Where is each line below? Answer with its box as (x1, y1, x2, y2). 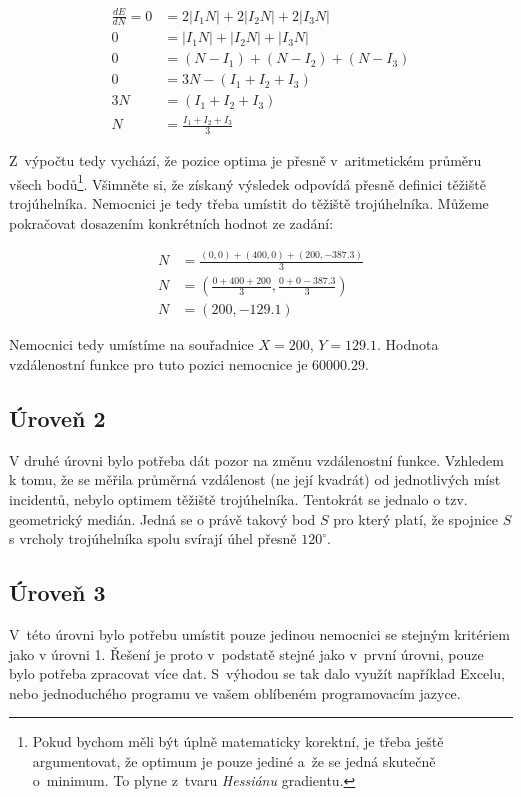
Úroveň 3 (9, 577, 106, 608)
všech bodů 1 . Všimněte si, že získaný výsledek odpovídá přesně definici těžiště (9, 170, 486, 194)
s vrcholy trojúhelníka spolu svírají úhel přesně (9, 528, 297, 549)
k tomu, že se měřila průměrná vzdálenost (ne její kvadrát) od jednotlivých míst (9, 469, 501, 490)
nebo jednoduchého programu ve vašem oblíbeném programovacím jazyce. (9, 682, 461, 703)
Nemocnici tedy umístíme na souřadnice (9, 334, 254, 355)
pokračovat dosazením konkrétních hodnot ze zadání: (9, 212, 334, 233)
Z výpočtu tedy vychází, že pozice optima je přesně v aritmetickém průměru (9, 150, 482, 171)
